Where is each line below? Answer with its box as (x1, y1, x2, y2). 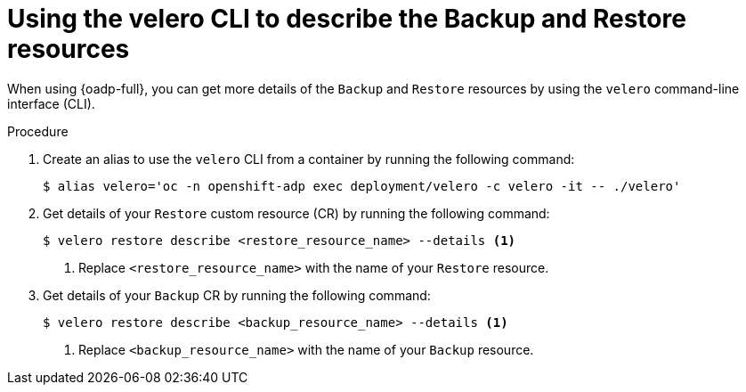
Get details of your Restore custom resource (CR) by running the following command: (43, 205, 550, 221)
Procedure (7, 123, 69, 139)
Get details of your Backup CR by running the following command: (43, 287, 431, 303)
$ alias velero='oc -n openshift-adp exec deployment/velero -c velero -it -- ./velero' (43, 178, 681, 193)
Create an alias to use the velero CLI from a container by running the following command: (43, 151, 575, 167)
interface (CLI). (7, 95, 95, 111)
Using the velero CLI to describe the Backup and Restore (7, 4, 686, 34)
